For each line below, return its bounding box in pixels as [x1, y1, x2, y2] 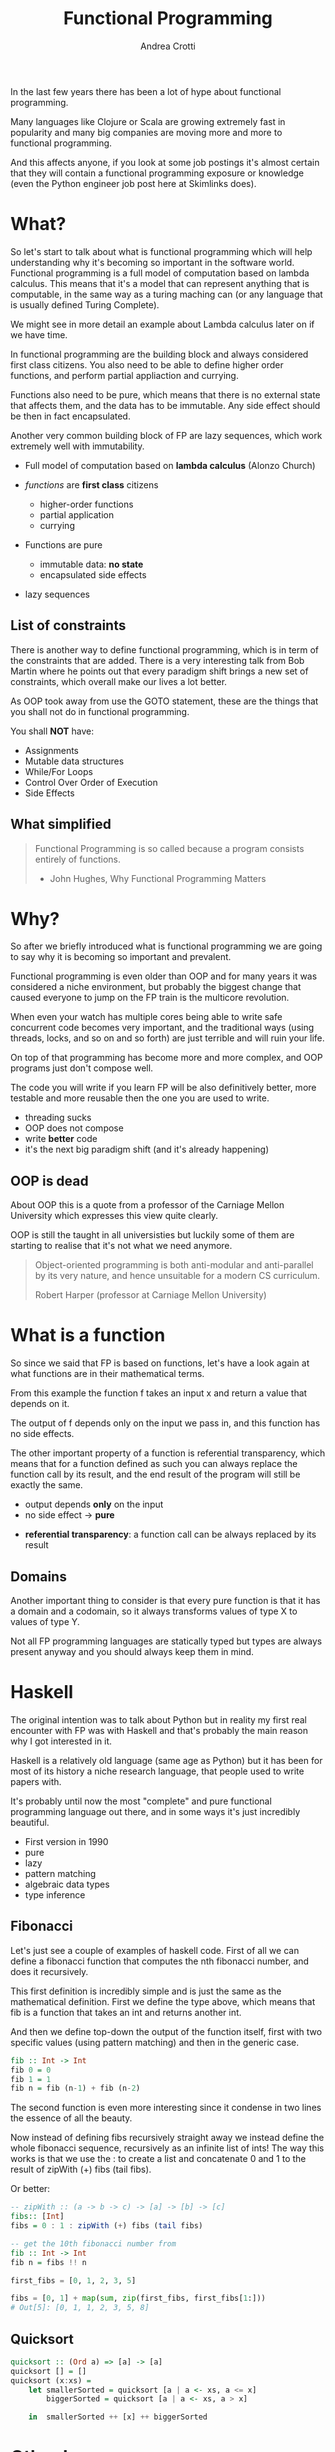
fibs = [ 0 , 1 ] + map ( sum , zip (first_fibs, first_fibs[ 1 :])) [10, 2293, 267, 2304]
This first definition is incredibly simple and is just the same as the [10, 1985, 282, 1997]
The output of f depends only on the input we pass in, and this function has [10, 1417, 321, 1429]
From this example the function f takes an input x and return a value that [10, 1387, 308, 1399]
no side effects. [10, 1428, 75, 1440]
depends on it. [10, 1398, 70, 1410]
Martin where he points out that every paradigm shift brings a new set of [10, 665, 309, 677]
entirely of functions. [34, 853, 121, 865]
